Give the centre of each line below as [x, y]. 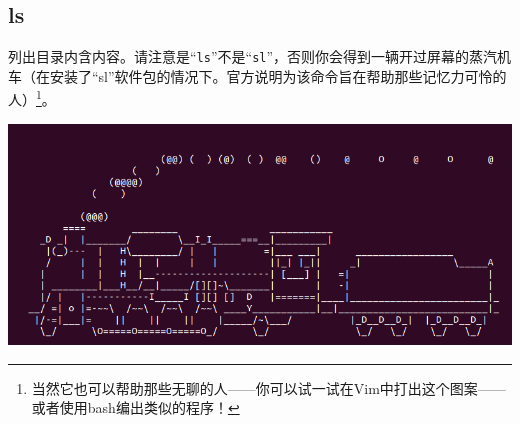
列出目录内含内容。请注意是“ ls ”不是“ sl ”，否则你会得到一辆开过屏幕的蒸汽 [253, 56]
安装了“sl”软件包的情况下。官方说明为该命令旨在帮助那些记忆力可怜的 [278, 75]
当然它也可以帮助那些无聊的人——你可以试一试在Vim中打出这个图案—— [268, 387]
